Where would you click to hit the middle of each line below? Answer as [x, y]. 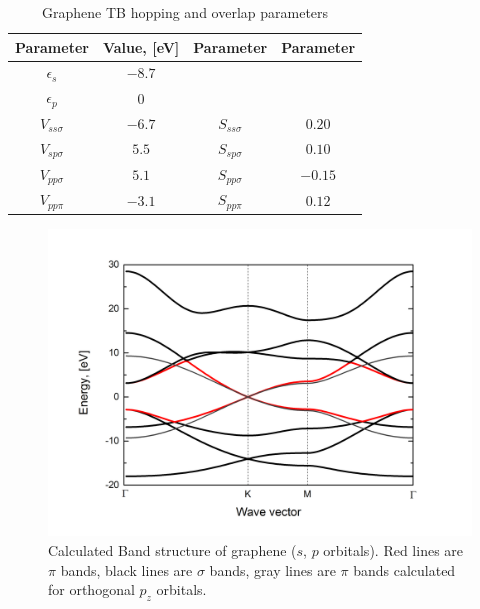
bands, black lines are [126, 569]
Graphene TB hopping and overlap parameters [185, 12]
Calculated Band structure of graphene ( [172, 550]
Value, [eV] [141, 46]
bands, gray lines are [272, 569]
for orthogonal [91, 589]
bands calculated [404, 569]
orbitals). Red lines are [393, 550]
